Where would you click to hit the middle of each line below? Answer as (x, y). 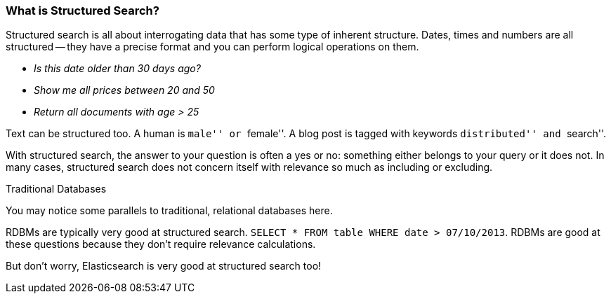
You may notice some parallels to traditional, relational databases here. (169, 211)
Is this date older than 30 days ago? (117, 69)
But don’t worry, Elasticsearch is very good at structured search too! (164, 266)
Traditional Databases (56, 189)
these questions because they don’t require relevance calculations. (161, 244)
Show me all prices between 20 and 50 (124, 90)
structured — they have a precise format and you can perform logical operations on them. (212, 47)
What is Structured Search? (83, 11)
